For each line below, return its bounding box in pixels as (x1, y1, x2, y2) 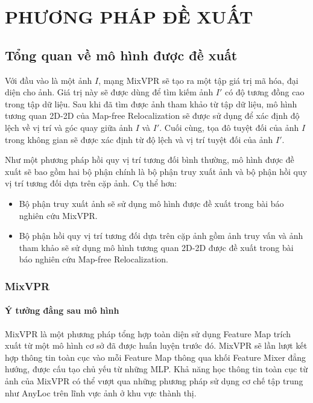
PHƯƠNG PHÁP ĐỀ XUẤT (5, 4, 253, 29)
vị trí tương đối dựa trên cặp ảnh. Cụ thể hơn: (5, 177, 177, 189)
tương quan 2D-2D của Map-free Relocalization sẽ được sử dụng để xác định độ (5, 109, 300, 122)
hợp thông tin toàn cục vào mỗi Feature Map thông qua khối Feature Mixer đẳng (5, 351, 306, 363)
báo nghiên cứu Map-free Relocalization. (19, 253, 168, 265)
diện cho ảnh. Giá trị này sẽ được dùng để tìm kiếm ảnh (5, 86, 213, 98)
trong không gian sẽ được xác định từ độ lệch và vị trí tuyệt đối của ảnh (5, 133, 273, 145)
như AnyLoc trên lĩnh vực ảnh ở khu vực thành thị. (5, 386, 197, 399)
